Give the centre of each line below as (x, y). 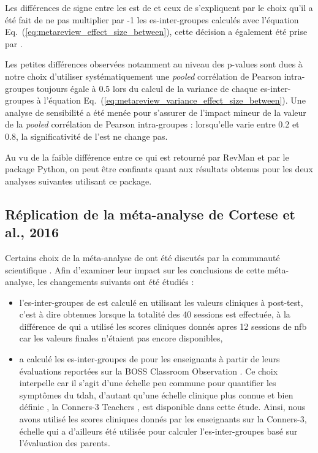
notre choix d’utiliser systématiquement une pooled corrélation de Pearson (143, 76)
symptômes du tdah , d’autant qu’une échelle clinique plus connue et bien (156, 394)
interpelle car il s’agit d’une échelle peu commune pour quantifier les (148, 383)
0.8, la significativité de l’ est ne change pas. (86, 136)
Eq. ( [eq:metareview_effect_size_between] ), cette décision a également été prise (156, 32)
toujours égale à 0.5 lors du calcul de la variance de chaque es (152, 88)
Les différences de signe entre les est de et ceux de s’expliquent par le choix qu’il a (159, 7)
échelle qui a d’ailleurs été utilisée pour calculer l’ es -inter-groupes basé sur (158, 431)
